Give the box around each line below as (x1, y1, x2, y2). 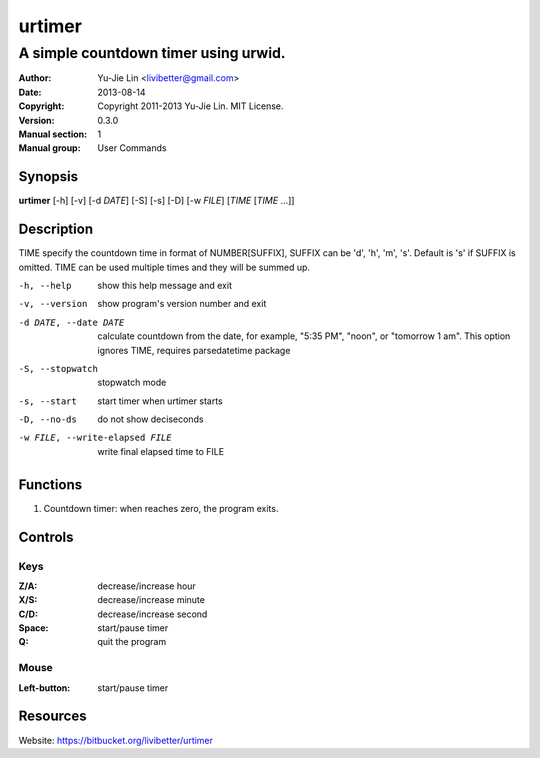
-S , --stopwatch (18, 363, 99, 374)
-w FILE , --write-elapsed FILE (18, 432, 172, 444)
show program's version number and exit (97, 298, 267, 310)
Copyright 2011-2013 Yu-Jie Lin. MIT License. (97, 100, 284, 112)
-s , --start (18, 395, 77, 407)
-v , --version (18, 298, 88, 310)
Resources (18, 708, 87, 725)
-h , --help (18, 280, 72, 291)
